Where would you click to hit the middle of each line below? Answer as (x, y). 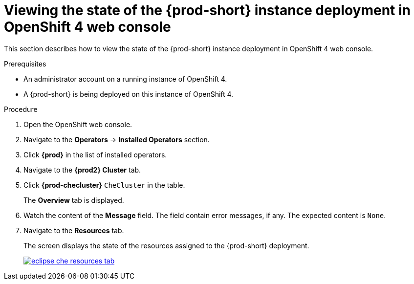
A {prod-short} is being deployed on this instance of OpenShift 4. (129, 94)
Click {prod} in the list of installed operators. (95, 154)
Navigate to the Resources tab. (74, 230)
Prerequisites (25, 64)
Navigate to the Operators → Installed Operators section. (117, 139)
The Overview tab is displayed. (74, 200)
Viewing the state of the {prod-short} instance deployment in (207, 10)
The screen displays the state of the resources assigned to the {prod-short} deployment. (166, 245)
